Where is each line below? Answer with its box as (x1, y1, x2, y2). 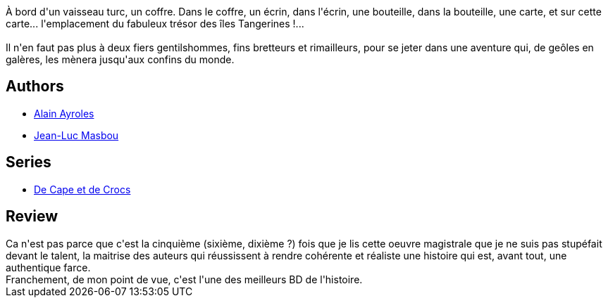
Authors (6, 77, 64, 96)
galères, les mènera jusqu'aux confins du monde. (6, 53, 235, 65)
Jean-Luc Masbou (34, 129, 119, 141)
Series (6, 153, 51, 172)
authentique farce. (6, 261, 91, 273)
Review (6, 207, 58, 226)
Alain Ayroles (34, 107, 94, 120)
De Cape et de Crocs (34, 183, 131, 195)
